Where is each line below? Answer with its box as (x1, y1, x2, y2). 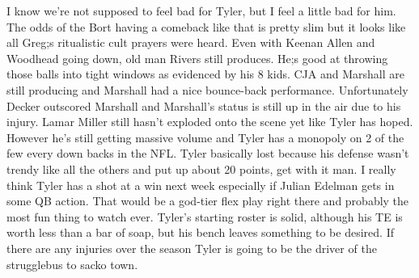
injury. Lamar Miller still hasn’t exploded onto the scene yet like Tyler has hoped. (6, 113, 413, 130)
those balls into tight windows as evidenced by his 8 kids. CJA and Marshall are (6, 65, 404, 82)
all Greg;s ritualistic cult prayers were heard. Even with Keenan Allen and (6, 34, 375, 51)
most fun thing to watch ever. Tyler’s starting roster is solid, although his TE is (6, 208, 403, 225)
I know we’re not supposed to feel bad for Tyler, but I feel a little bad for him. (6, 2, 396, 19)
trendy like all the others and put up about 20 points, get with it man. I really (6, 160, 396, 177)
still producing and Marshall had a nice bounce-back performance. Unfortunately (6, 81, 408, 98)
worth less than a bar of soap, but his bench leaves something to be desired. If (6, 224, 394, 241)
